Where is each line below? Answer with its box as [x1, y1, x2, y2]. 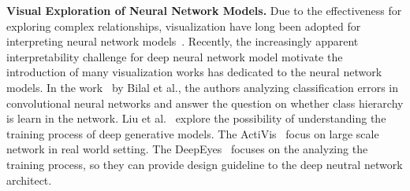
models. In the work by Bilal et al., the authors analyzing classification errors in [6, 79, 399, 95]
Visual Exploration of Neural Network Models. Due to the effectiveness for [6, 2, 402, 18]
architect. [6, 171, 52, 188]
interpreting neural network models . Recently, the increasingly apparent [6, 33, 359, 50]
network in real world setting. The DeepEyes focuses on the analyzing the [6, 141, 368, 157]
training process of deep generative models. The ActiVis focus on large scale [6, 125, 379, 141]
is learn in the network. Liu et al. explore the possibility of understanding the [6, 110, 386, 127]
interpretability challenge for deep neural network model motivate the [6, 48, 343, 64]
